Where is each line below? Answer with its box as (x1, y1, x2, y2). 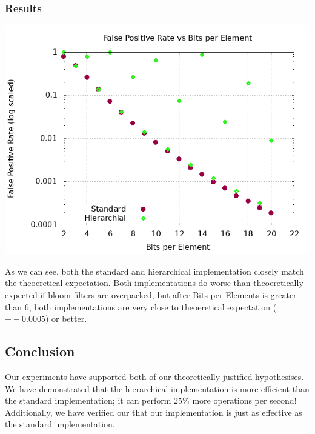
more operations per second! (192, 394, 297, 407)
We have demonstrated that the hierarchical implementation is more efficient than (5, 382, 310, 395)
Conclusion (5, 342, 75, 361)
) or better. (45, 312, 87, 325)
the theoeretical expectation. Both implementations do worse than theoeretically (5, 276, 303, 289)
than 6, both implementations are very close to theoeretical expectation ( (5, 300, 277, 313)
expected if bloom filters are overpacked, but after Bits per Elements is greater (5, 289, 297, 301)
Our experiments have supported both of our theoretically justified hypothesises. (5, 370, 304, 382)
